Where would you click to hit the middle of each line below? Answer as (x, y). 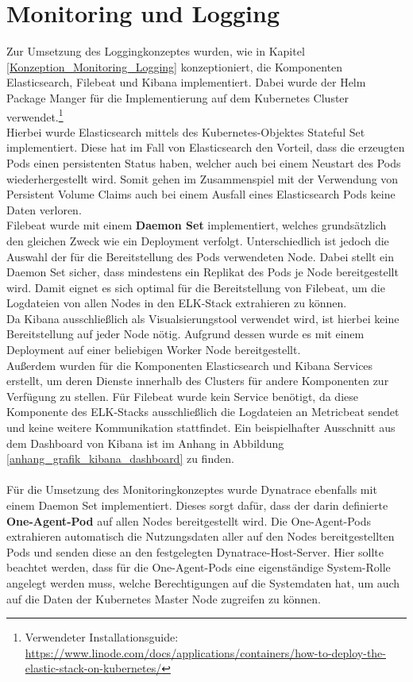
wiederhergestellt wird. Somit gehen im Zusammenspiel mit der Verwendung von (203, 178)
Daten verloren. (44, 209)
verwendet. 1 (35, 115)
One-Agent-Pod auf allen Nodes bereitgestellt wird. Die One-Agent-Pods (189, 520)
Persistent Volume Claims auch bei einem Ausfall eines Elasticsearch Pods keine (201, 194)
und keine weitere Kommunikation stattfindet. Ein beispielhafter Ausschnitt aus (201, 428)
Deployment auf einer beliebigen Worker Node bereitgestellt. (154, 350)
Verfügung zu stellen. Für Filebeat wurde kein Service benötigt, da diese (182, 396)
